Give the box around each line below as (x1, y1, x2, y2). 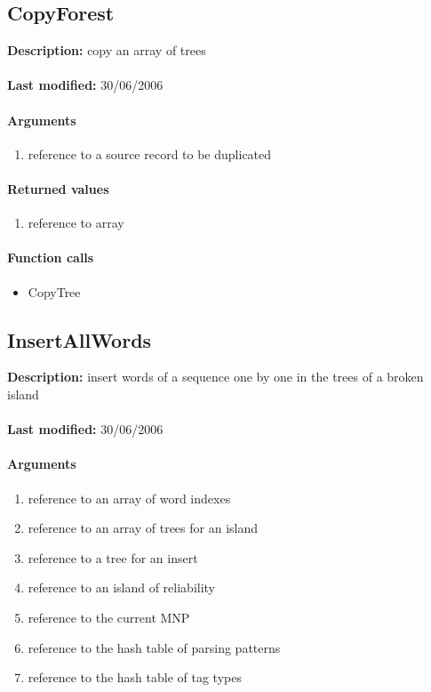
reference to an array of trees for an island (28, 519, 259, 537)
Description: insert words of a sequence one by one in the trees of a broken (7, 367, 424, 386)
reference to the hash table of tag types (28, 668, 242, 687)
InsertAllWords (7, 326, 152, 353)
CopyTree (28, 282, 81, 301)
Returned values (7, 179, 109, 197)
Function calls (7, 248, 94, 267)
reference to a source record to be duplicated (28, 144, 272, 163)
